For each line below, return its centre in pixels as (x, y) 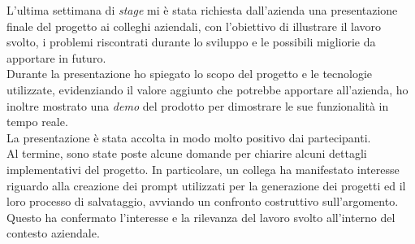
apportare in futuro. (56, 57)
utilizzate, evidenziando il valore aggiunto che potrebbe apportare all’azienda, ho (207, 89)
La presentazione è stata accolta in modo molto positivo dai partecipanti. (189, 137)
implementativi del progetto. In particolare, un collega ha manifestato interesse (203, 169)
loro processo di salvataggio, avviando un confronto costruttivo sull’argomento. (203, 201)
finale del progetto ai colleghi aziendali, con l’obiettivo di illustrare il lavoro (194, 26)
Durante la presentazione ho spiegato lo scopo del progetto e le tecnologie (190, 74)
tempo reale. (37, 122)
